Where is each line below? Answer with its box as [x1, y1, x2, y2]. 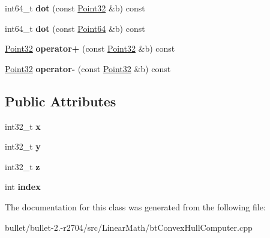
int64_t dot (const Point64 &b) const [5, 22, 145, 34]
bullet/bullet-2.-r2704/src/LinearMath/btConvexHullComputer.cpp [5, 221, 253, 233]
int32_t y [5, 140, 41, 153]
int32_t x [5, 120, 41, 132]
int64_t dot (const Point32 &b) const [5, 2, 145, 14]
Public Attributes [5, 91, 116, 110]
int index [5, 180, 41, 193]
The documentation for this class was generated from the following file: [5, 200, 266, 213]
